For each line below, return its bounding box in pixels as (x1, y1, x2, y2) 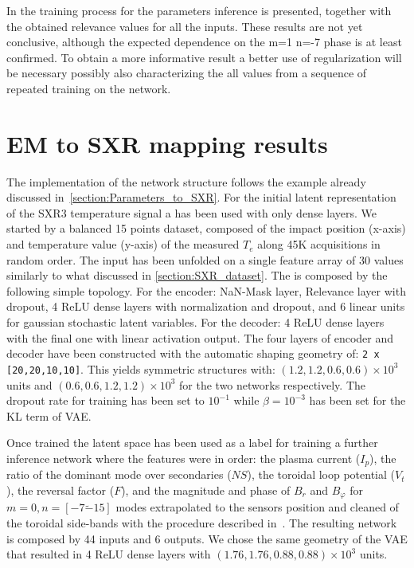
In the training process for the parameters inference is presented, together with (6, 2, 392, 18)
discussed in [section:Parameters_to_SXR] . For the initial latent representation (6, 189, 396, 206)
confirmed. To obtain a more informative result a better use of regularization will (6, 49, 402, 65)
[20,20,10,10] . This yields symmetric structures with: (6, 360, 275, 377)
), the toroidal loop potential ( (247, 466, 396, 483)
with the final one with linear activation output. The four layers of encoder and (6, 329, 393, 346)
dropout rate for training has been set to (6, 392, 205, 409)
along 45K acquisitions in (257, 236, 381, 253)
